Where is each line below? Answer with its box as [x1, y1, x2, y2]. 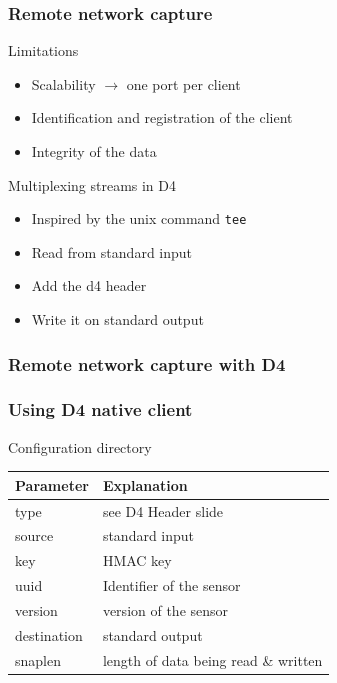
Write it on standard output [31, 309, 204, 330]
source [15, 525, 54, 546]
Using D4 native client [8, 397, 193, 422]
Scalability [31, 73, 96, 94]
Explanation [102, 474, 188, 495]
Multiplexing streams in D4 [8, 174, 177, 195]
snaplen [15, 649, 61, 670]
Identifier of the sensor [102, 575, 241, 596]
